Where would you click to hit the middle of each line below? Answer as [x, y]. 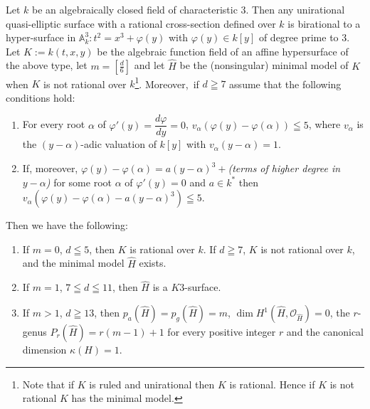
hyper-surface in [41, 37]
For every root [54, 124]
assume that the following [285, 84]
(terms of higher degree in [284, 168]
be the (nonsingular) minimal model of [264, 65]
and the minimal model [73, 263]
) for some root [79, 182]
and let [149, 65]
